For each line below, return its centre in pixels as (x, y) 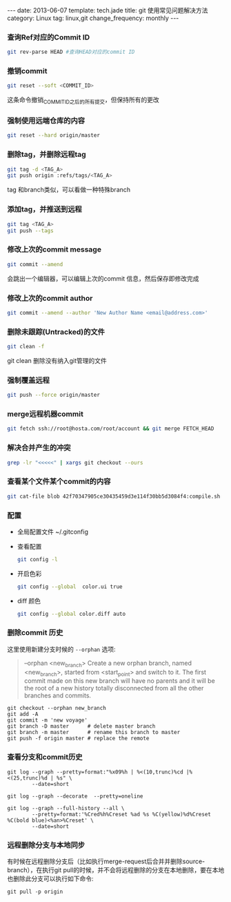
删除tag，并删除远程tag (47, 155)
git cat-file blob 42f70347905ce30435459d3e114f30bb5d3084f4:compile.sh (114, 496)
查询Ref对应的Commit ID (49, 37)
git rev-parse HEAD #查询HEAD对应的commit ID (71, 52)
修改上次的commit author (50, 298)
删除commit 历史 (35, 632)
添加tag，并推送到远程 (45, 209)
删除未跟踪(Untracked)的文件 (56, 332)
